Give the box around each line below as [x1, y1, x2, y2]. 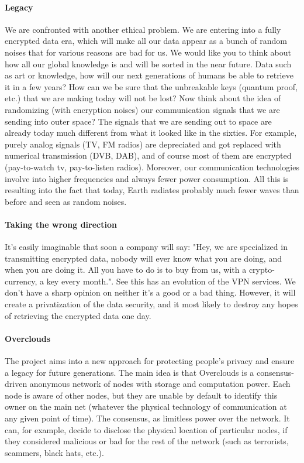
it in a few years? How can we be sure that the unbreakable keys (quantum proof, [5, 80, 298, 92]
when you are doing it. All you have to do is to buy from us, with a [5, 263, 247, 276]
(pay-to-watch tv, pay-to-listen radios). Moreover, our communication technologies [5, 160, 299, 173]
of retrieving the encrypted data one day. [5, 309, 151, 321]
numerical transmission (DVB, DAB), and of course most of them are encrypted [5, 149, 292, 162]
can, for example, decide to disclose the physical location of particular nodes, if [5, 423, 288, 435]
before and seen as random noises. [5, 195, 127, 207]
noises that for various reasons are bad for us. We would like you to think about [5, 46, 291, 58]
